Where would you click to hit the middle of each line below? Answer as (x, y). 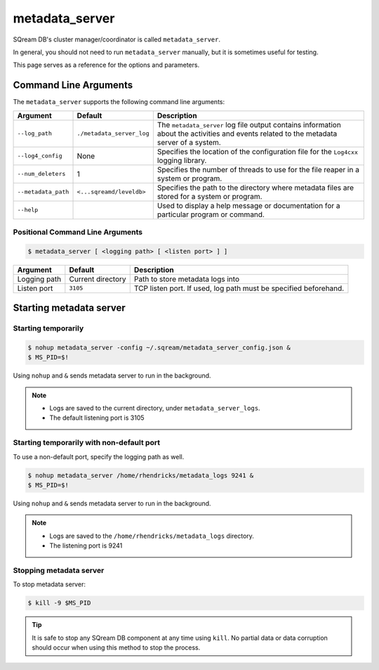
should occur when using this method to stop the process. (116, 648)
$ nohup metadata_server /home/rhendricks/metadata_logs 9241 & (141, 475)
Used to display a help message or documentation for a (248, 205)
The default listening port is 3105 (97, 418)
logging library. (182, 160)
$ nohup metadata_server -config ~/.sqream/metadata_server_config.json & (159, 347)
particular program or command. (211, 214)
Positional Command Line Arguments (78, 232)
